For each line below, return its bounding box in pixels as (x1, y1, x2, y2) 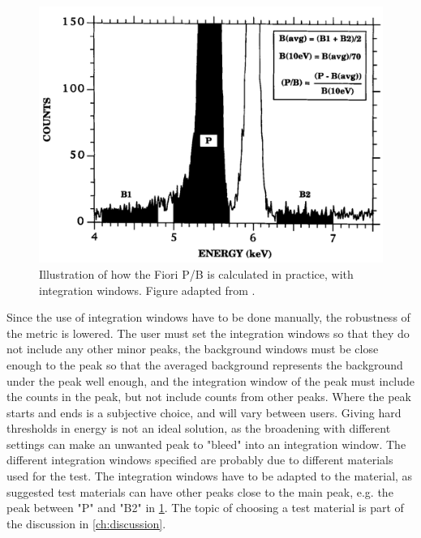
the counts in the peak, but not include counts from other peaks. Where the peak (6, 388, 411, 405)
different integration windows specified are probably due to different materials (6, 451, 393, 468)
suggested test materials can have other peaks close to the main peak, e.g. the (6, 483, 393, 500)
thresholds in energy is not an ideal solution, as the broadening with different (6, 420, 391, 437)
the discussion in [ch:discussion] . (6, 515, 166, 532)
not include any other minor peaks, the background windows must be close (6, 340, 379, 357)
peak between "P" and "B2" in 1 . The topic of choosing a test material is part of (6, 499, 404, 516)
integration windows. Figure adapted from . (39, 281, 256, 298)
